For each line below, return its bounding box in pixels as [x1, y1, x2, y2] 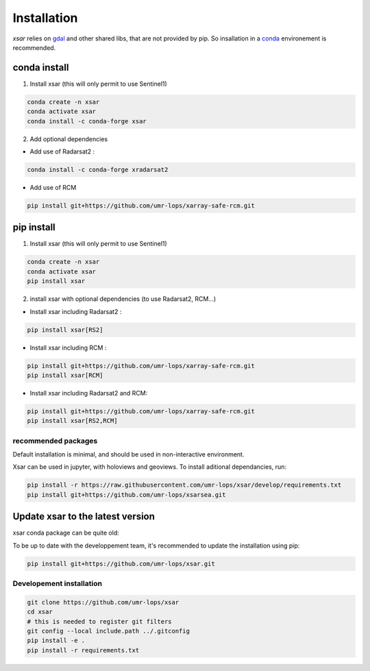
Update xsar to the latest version [12, 511, 156, 522]
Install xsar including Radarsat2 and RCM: [29, 389, 148, 397]
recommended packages [12, 436, 98, 446]
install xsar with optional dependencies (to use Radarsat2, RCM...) [29, 295, 217, 303]
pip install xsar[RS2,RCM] [27, 417, 118, 425]
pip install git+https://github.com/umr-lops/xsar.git [27, 559, 215, 568]
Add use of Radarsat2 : [29, 147, 95, 156]
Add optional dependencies [29, 134, 108, 143]
